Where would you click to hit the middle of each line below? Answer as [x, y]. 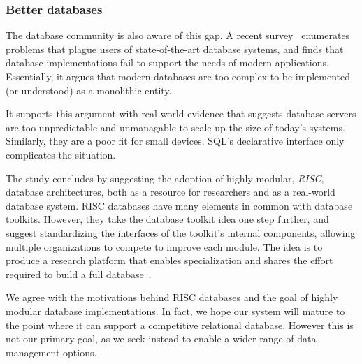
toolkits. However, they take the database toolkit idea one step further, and [167, 219]
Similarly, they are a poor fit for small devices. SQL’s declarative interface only [175, 141]
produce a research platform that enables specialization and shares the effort [169, 260]
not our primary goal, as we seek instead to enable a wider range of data [161, 338]
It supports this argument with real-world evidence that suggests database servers [181, 114]
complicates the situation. [61, 154]
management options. [51, 352]
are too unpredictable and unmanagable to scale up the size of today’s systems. [175, 127]
